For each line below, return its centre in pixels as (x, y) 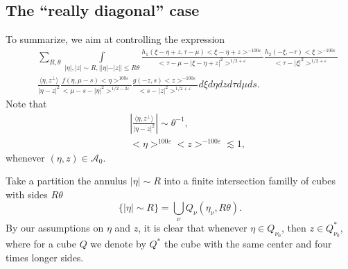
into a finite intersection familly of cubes (250, 181)
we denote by (118, 244)
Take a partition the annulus (67, 181)
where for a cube (41, 244)
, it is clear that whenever (193, 227)
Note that (26, 103)
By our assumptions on (55, 227)
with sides (27, 194)
